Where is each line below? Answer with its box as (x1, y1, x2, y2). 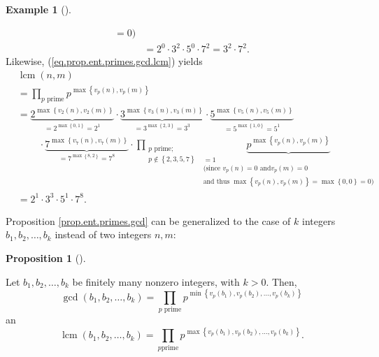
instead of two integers (55, 227, 152, 242)
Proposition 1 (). (6, 251, 86, 265)
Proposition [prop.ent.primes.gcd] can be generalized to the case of (6, 213, 291, 228)
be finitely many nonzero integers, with (72, 274, 240, 289)
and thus (203, 177, 230, 185)
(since (203, 165, 221, 173)
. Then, (266, 274, 297, 289)
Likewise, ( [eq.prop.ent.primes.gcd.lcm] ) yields (6, 54, 203, 68)
